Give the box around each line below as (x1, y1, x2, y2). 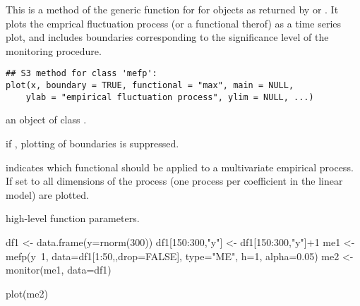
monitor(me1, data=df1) (6, 262, 112, 277)
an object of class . (6, 112, 87, 127)
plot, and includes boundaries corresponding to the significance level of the (6, 30, 329, 44)
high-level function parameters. (6, 211, 140, 226)
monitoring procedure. (6, 43, 102, 58)
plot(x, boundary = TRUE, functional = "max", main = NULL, (6, 80, 294, 91)
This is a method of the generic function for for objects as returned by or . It (6, 2, 339, 16)
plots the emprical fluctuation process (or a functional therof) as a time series (6, 16, 342, 30)
